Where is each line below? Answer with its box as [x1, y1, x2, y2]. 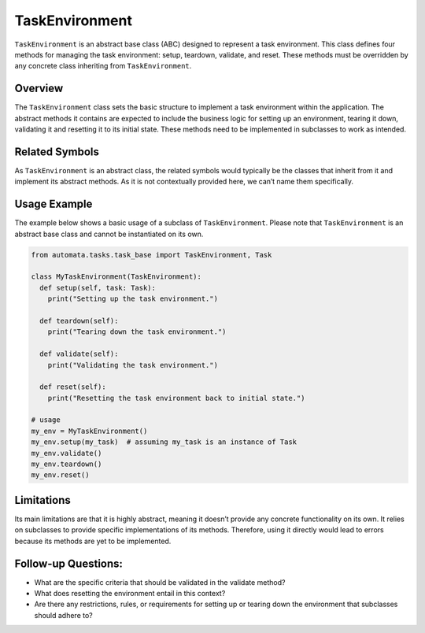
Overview [14, 82, 64, 95]
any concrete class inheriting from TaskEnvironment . [14, 61, 192, 71]
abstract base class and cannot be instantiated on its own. [14, 229, 204, 239]
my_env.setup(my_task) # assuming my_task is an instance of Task [31, 438, 297, 446]
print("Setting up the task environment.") [47, 294, 218, 303]
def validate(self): [39, 350, 119, 358]
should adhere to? [34, 610, 94, 620]
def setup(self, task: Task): [39, 283, 157, 292]
